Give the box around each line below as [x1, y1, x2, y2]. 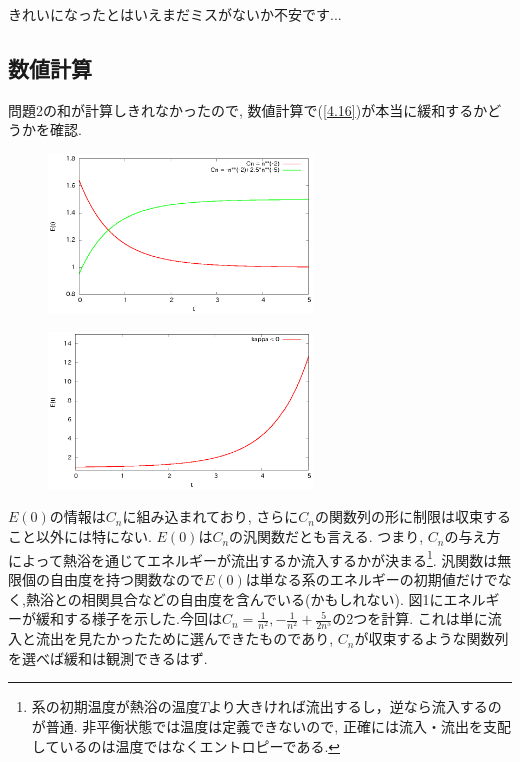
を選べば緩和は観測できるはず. [8, 647, 208, 668]
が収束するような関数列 [354, 628, 509, 649]
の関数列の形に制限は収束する [314, 506, 511, 527]
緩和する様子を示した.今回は [35, 608, 222, 629]
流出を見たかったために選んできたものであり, [35, 628, 334, 649]
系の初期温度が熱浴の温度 [31, 696, 200, 717]
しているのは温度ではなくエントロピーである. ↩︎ [31, 735, 341, 756]
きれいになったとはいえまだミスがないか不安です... [8, 4, 342, 24]
